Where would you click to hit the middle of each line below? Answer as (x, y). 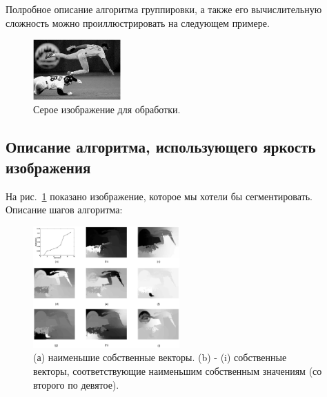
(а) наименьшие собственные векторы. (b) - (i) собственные (160, 357)
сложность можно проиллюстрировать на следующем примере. (138, 22)
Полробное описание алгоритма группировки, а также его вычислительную (164, 9)
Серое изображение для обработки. (107, 109)
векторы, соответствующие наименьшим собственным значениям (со (178, 370)
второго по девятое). (76, 384)
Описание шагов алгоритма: (64, 210)
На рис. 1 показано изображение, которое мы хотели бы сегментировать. (159, 196)
